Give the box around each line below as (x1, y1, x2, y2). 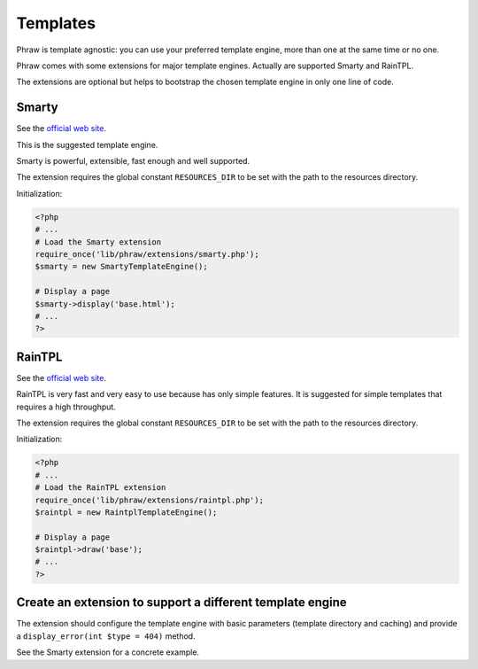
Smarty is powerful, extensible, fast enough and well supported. (16, 156, 251, 167)
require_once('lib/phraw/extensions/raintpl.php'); (35, 494, 265, 505)
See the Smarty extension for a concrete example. (16, 647, 199, 657)
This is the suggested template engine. (16, 139, 158, 150)
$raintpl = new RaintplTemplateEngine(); (35, 507, 218, 517)
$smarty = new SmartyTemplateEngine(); (35, 261, 208, 272)
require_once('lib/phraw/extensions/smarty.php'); (35, 249, 260, 259)
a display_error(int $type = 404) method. (16, 630, 196, 642)
